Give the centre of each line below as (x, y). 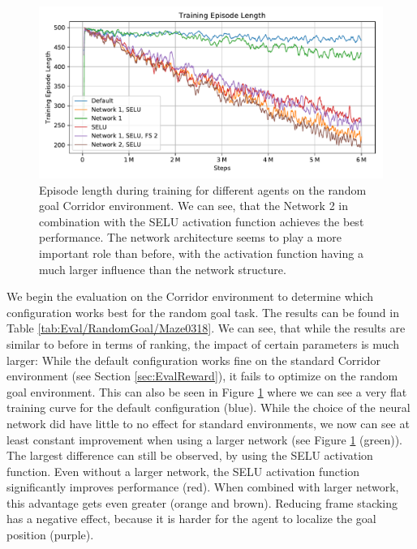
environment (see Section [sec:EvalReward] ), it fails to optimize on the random (202, 376)
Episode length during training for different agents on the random (203, 189)
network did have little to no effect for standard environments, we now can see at (208, 423)
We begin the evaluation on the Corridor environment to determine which (190, 296)
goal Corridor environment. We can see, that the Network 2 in (193, 206)
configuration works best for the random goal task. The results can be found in (203, 312)
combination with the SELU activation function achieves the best (202, 221)
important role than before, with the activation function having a (201, 253)
